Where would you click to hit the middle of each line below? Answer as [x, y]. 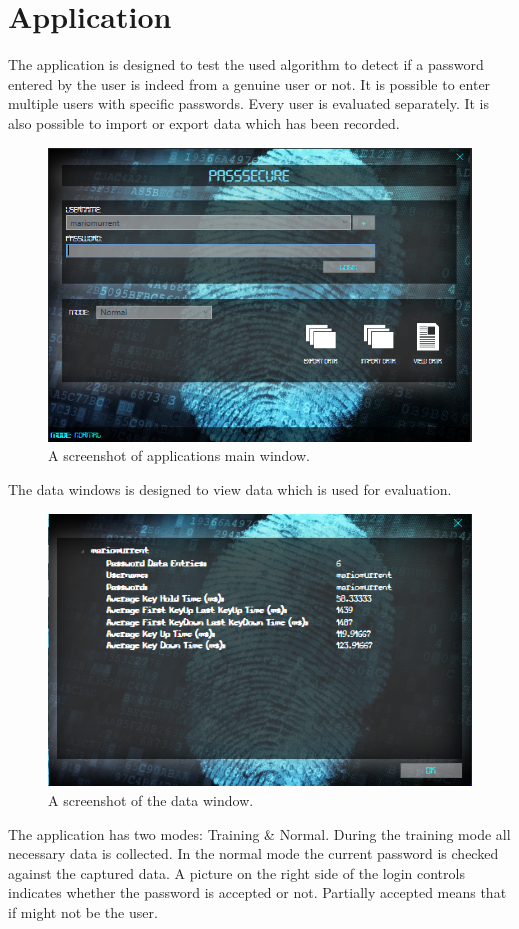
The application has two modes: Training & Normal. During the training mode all [259, 833]
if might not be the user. [83, 911]
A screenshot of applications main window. [179, 455]
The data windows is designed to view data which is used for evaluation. [230, 489]
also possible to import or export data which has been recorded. [204, 122]
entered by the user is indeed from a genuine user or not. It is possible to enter [249, 83]
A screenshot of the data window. [151, 799]
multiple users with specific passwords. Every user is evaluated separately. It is [249, 103]
